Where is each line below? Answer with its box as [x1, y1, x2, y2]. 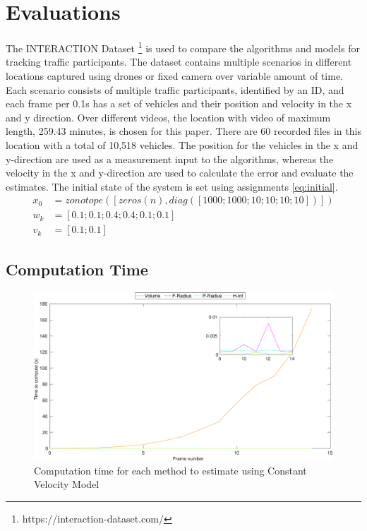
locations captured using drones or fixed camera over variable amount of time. [6, 68, 344, 83]
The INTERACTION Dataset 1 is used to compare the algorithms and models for [6, 39, 360, 55]
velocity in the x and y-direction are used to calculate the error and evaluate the [6, 165, 354, 180]
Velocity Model [34, 477, 100, 491]
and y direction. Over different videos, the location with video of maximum [6, 109, 331, 124]
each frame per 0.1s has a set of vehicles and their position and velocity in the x [6, 96, 352, 111]
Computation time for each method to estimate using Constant [34, 463, 307, 477]
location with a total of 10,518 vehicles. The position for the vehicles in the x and [6, 137, 359, 152]
